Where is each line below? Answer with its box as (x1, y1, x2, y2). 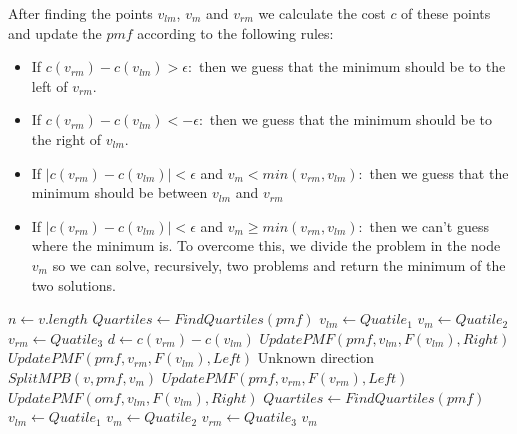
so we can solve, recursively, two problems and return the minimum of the (52, 254, 506, 275)
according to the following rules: (137, 22, 334, 43)
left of (31, 75, 68, 96)
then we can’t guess (369, 215, 489, 236)
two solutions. (31, 274, 116, 295)
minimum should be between (31, 182, 208, 203)
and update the (8, 22, 102, 43)
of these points (401, 3, 491, 23)
